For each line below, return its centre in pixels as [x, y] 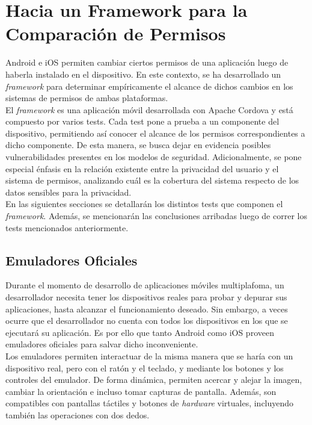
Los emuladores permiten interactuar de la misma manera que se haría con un [149, 355]
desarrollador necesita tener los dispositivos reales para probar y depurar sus [146, 297]
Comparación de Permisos [116, 33]
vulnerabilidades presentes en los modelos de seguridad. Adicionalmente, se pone [154, 157]
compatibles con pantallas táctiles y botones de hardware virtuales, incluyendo [150, 403]
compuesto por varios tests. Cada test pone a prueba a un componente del [142, 121]
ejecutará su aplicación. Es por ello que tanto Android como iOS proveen [140, 332]
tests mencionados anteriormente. [67, 227]
